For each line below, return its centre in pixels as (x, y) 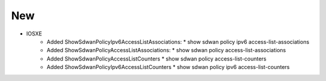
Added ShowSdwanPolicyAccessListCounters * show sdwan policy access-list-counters (157, 58)
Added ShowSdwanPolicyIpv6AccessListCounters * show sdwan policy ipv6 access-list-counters (168, 67)
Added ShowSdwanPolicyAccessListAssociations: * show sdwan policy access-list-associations (166, 50)
